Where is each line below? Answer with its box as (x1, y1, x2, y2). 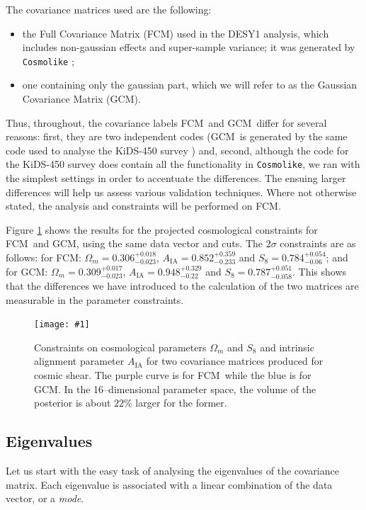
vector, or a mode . (6, 491, 84, 506)
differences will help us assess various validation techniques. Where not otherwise (6, 184, 357, 199)
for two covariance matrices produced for (146, 353, 324, 368)
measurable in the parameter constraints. (6, 292, 184, 307)
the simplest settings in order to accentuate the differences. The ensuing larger (6, 171, 346, 186)
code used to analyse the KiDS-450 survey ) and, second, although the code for (6, 142, 349, 157)
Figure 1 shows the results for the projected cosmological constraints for (6, 222, 318, 237)
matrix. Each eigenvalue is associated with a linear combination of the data (6, 477, 333, 492)
